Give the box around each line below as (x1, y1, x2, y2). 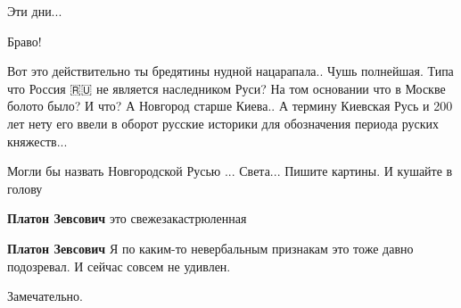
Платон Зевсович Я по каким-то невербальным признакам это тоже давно (7, 238, 414, 257)
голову (7, 179, 43, 197)
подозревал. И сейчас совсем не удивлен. (7, 256, 231, 275)
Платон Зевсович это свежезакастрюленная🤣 (7, 209, 251, 228)
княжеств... (7, 131, 68, 150)
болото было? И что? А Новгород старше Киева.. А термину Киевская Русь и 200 (7, 96, 453, 115)
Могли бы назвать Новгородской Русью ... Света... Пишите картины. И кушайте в (7, 162, 453, 180)
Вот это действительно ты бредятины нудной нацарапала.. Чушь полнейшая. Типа (7, 62, 454, 80)
